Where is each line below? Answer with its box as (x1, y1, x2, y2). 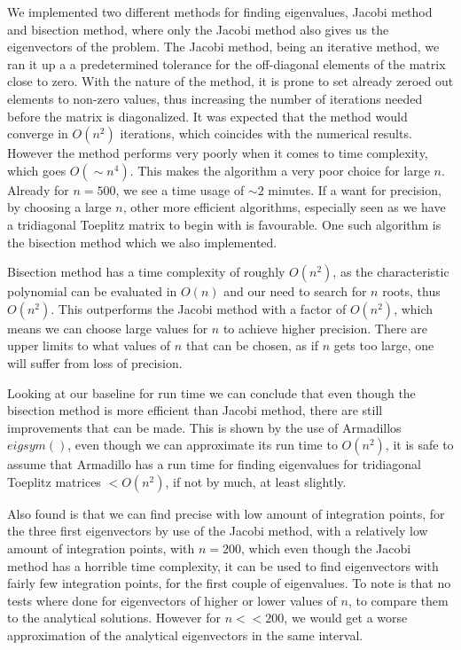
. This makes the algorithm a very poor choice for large (129, 161, 430, 179)
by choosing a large (7, 198, 112, 216)
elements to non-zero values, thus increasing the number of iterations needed (7, 89, 423, 107)
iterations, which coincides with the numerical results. (120, 124, 412, 143)
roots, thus (382, 282, 441, 301)
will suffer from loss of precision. (7, 353, 183, 372)
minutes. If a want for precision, (268, 180, 441, 199)
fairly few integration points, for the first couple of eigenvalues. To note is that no (7, 574, 451, 592)
